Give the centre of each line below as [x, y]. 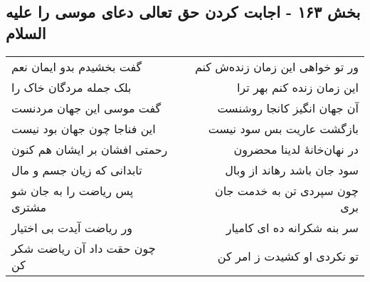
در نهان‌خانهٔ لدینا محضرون [296, 149]
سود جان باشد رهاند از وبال [292, 169]
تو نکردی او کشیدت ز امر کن [288, 256]
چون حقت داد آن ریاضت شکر [84, 248]
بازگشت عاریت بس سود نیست [283, 128]
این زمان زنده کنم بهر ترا [297, 87]
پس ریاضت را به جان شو [73, 190]
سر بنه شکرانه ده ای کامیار [292, 227]
